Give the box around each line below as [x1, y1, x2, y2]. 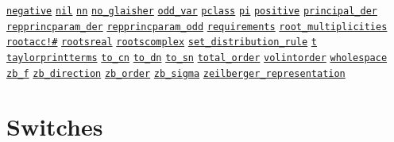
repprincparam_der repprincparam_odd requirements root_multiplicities [6, 21, 388, 33]
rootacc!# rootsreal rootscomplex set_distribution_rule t [6, 36, 317, 48]
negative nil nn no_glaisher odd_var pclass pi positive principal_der [6, 6, 377, 17]
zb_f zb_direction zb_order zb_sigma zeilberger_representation [6, 67, 346, 79]
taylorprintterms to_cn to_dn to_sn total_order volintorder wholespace [6, 52, 388, 63]
